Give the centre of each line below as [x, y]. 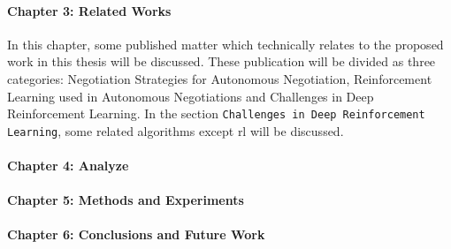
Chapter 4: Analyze [68, 166]
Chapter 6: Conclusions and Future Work [136, 234]
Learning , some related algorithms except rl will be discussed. [176, 130]
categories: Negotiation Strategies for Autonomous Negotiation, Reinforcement [220, 78]
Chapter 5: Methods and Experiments [126, 200]
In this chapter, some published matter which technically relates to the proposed [225, 44]
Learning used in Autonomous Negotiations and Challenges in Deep [191, 96]
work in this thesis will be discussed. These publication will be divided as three [222, 61]
